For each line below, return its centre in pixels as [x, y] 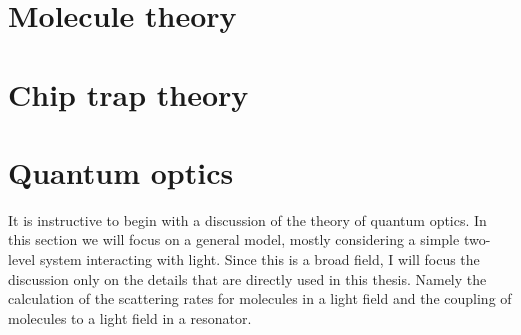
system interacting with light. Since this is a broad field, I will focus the [259, 259]
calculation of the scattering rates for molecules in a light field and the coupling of [260, 298]
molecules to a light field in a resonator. [130, 317]
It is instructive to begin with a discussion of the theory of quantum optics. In [247, 219]
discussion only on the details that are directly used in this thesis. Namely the [247, 278]
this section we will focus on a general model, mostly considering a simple [234, 239]
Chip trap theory [128, 93]
